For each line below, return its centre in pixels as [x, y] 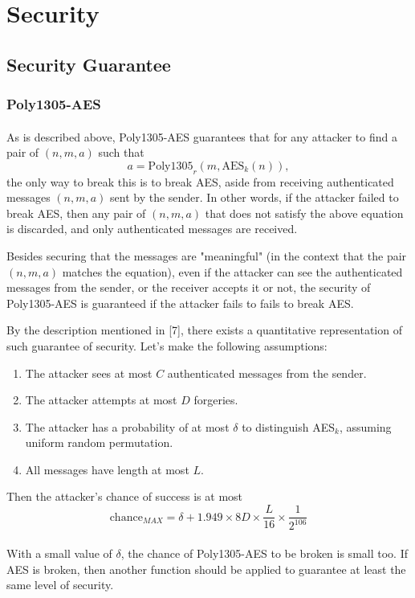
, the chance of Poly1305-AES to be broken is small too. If [264, 553]
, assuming [365, 426]
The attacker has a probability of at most [127, 426]
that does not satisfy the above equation [304, 213]
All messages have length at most [107, 469]
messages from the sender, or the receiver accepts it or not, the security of [189, 287]
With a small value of [59, 553]
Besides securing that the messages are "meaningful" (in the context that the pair [207, 255]
